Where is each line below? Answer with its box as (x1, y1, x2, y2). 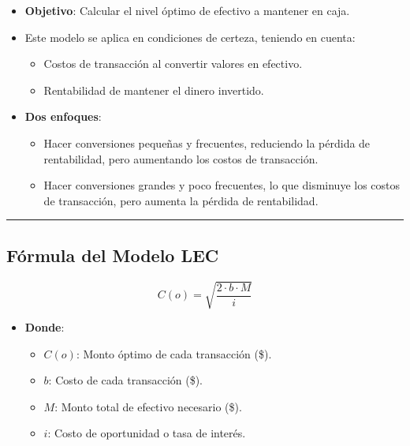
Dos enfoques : (24, 108, 102, 125)
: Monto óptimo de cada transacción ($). (76, 345, 272, 362)
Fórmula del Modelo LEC (6, 242, 219, 267)
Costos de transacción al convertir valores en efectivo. (43, 55, 303, 72)
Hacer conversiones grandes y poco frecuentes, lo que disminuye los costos (43, 177, 401, 193)
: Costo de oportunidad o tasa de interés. (47, 425, 246, 441)
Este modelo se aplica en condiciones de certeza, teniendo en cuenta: (24, 28, 356, 45)
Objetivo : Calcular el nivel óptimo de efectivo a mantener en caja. (24, 2, 350, 18)
